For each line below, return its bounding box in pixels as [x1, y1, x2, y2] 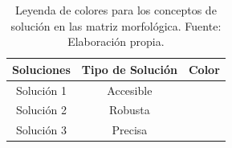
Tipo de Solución [81, 60, 177, 77]
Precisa [112, 121, 148, 138]
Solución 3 [15, 121, 67, 138]
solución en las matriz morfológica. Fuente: [10, 17, 222, 34]
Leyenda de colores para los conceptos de [14, 2, 217, 18]
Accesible [107, 81, 153, 98]
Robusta [108, 101, 150, 118]
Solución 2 [15, 101, 67, 118]
